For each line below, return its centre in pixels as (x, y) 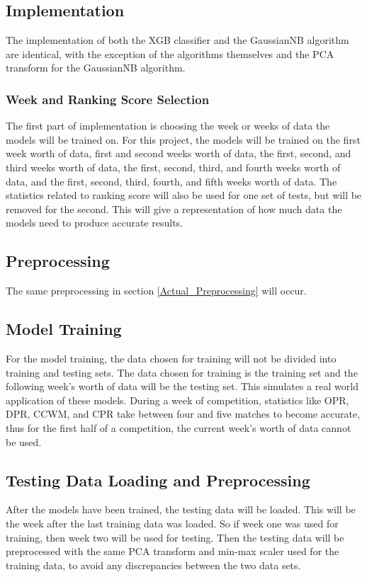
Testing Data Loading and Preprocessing (158, 480)
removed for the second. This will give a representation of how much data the (174, 208)
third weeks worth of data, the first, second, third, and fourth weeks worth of (173, 167)
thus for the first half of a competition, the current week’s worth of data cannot (179, 427)
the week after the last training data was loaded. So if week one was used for (172, 523)
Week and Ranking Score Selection (108, 99)
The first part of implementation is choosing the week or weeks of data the (168, 126)
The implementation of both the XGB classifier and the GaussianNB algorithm (177, 40)
